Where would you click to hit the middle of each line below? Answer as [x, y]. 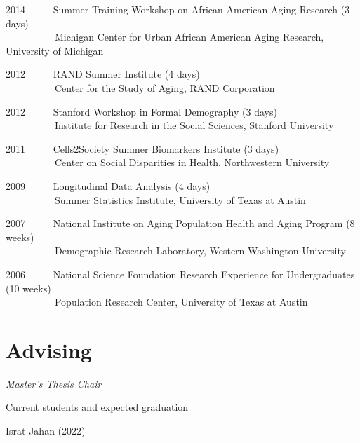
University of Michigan [55, 50]
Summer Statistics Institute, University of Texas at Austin [180, 199]
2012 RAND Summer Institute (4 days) [103, 74]
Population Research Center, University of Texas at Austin [181, 302]
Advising [49, 349]
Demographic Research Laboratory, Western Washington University [200, 251]
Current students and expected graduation [97, 407]
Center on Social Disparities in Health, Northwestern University [192, 162]
